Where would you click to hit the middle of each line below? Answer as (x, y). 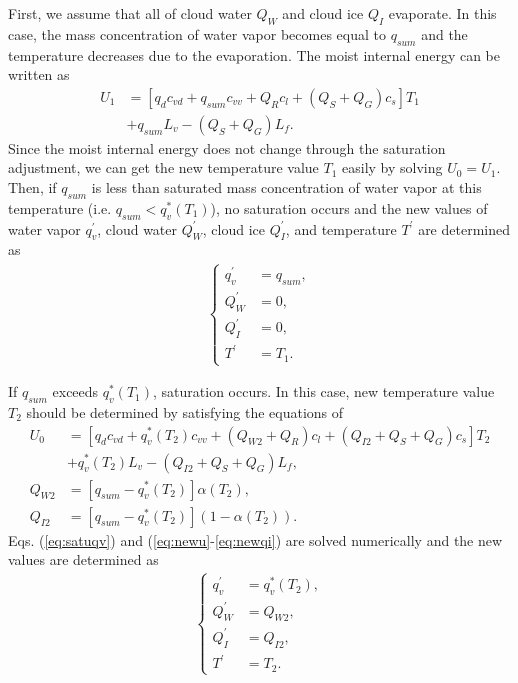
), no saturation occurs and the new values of (349, 207)
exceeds (75, 391)
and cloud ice (323, 13)
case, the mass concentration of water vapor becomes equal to (197, 33)
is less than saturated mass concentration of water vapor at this (286, 187)
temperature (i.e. (60, 207)
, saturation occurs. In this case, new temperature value (324, 391)
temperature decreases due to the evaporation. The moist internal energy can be (254, 54)
